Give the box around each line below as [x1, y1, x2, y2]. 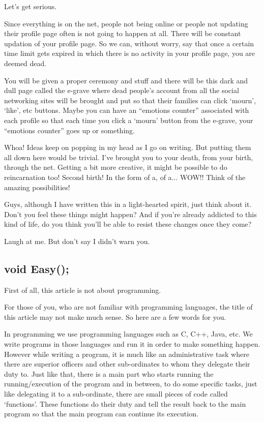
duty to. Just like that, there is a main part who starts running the [4, 368, 214, 379]
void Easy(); [4, 260, 69, 276]
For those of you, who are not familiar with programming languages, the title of [4, 302, 253, 312]
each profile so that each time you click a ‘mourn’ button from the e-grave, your [4, 114, 253, 125]
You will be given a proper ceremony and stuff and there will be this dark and [4, 75, 248, 85]
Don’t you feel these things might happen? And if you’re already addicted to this [4, 208, 257, 219]
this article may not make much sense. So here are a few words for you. [4, 311, 226, 322]
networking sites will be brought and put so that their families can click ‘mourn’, [4, 95, 256, 105]
